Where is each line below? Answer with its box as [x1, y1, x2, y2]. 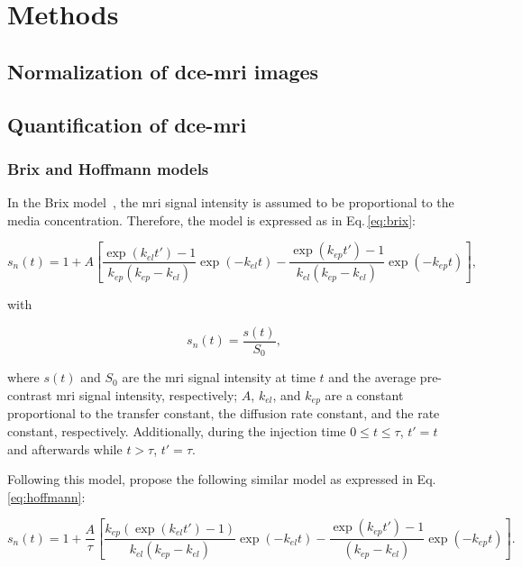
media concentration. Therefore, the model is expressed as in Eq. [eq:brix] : [7, 210, 416, 229]
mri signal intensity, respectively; [56, 385, 238, 404]
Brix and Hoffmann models [7, 157, 209, 179]
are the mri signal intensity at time [122, 368, 316, 387]
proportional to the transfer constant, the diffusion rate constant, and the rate [7, 404, 440, 423]
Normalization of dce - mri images [7, 57, 319, 85]
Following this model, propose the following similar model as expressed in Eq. [7, 470, 436, 489]
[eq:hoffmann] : [7, 487, 86, 506]
